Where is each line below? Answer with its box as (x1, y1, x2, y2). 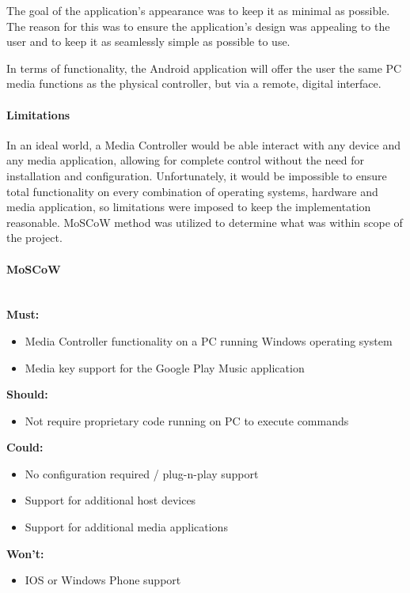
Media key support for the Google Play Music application (25, 359, 305, 376)
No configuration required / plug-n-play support (25, 465, 259, 482)
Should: (6, 386, 48, 402)
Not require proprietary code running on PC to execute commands (25, 412, 349, 429)
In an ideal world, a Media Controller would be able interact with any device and (6, 136, 401, 153)
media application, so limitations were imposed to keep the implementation (6, 198, 371, 215)
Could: (6, 439, 44, 455)
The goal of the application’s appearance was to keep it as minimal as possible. (6, 2, 390, 18)
